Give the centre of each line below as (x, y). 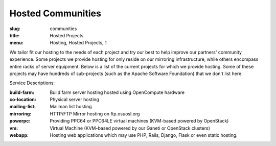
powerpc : (20, 121)
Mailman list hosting (71, 107)
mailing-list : (22, 107)
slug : (15, 29)
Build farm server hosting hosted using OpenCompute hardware (117, 92)
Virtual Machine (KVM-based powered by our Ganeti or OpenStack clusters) (130, 128)
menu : (17, 43)
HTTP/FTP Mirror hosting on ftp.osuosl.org (95, 114)
